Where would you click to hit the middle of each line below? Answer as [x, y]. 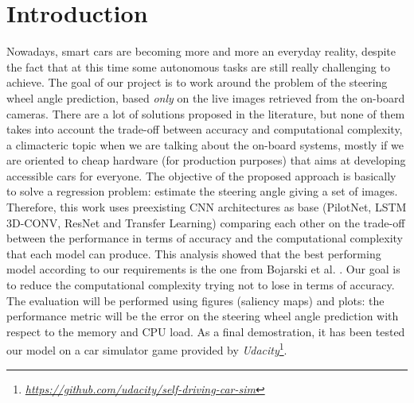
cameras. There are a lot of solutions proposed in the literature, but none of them [206, 113]
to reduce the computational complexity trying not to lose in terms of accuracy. [201, 285]
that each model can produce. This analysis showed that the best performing [194, 253]
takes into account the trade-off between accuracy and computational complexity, [205, 129]
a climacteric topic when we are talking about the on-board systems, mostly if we [205, 144]
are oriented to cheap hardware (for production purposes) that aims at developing [206, 160]
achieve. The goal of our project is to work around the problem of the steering [197, 82]
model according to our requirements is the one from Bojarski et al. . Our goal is [203, 269]
